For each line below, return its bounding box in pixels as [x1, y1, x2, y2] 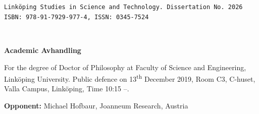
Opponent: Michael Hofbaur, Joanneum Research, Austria [4, 100, 188, 110]
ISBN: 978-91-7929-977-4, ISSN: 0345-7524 [4, 13, 149, 21]
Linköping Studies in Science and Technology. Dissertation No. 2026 [4, 4, 243, 11]
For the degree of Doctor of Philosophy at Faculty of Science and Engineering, [4, 62, 246, 72]
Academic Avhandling [4, 44, 81, 55]
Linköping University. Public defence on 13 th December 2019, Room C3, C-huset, [4, 72, 255, 84]
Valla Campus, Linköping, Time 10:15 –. [4, 83, 129, 94]
